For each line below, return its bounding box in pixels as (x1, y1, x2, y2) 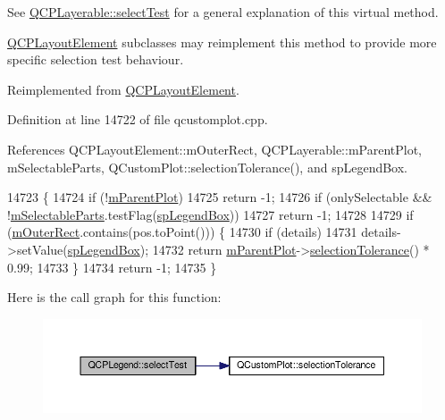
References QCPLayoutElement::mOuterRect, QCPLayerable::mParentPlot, (7, 139, 422, 158)
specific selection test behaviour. (7, 50, 184, 69)
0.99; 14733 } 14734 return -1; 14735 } (7, 257, 217, 276)
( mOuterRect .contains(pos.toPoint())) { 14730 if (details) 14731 (7, 223, 357, 241)
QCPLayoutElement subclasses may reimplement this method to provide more (7, 32, 437, 51)
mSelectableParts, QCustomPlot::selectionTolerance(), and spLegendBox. (7, 157, 407, 176)
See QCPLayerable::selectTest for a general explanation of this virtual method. (7, 3, 439, 21)
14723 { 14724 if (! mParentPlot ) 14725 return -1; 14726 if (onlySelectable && (7, 188, 432, 206)
